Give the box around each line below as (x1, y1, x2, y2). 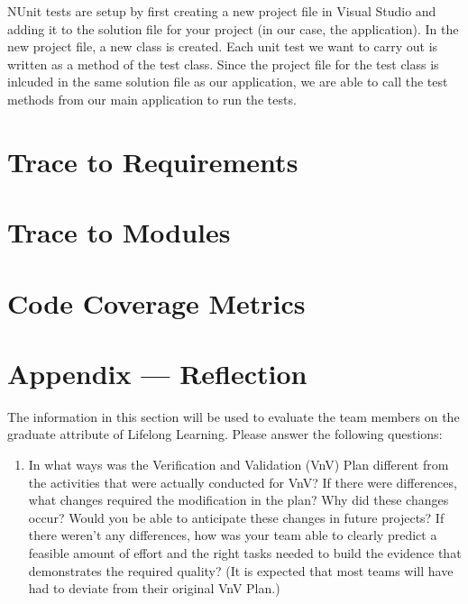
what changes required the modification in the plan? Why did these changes (28, 490, 449, 509)
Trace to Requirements (7, 142, 298, 179)
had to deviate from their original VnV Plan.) (28, 579, 280, 598)
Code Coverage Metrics (7, 284, 306, 321)
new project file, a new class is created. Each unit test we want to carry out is (7, 37, 438, 56)
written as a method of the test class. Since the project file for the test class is (7, 54, 439, 73)
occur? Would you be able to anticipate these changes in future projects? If (28, 508, 445, 526)
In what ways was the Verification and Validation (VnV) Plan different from (28, 455, 449, 473)
